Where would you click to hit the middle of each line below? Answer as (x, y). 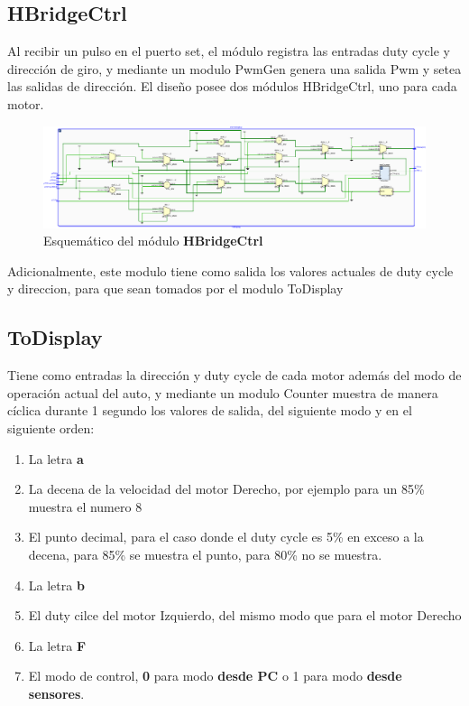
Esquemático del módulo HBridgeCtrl (153, 241)
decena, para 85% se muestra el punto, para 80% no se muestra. (205, 554)
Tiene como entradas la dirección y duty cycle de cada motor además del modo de (234, 375)
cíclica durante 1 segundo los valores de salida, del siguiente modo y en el (210, 410)
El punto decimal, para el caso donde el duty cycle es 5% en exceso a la (226, 537)
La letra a (56, 458)
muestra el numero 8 (85, 506)
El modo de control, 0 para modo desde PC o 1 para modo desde (215, 676)
